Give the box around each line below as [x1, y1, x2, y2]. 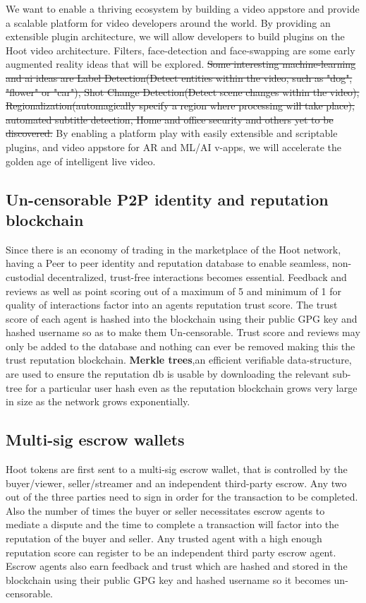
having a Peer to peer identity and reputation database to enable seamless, [6, 256, 329, 270]
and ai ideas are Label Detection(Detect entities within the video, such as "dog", [6, 70, 353, 85]
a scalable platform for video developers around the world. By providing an [6, 15, 331, 30]
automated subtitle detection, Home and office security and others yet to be [6, 112, 334, 126]
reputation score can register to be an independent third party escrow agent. [6, 544, 336, 559]
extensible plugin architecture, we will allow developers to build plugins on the [6, 29, 345, 44]
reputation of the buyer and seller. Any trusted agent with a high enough [6, 531, 322, 546]
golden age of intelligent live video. [6, 153, 156, 168]
